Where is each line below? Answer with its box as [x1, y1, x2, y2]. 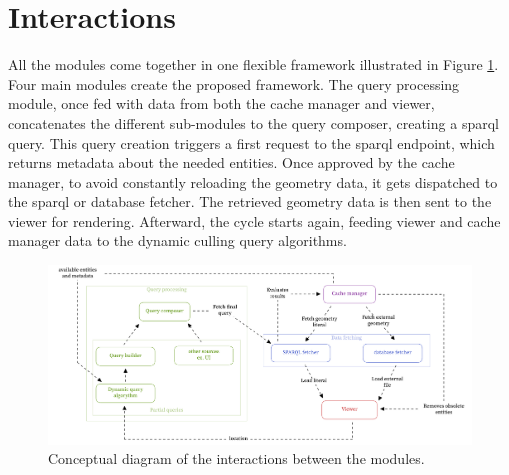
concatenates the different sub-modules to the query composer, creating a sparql [8, 112, 499, 133]
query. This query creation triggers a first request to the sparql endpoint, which [8, 132, 495, 153]
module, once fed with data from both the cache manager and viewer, [8, 93, 435, 114]
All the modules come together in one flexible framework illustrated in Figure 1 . [8, 54, 499, 75]
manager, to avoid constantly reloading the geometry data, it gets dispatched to [8, 171, 498, 192]
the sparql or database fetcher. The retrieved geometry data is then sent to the [8, 191, 492, 212]
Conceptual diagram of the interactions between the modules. [48, 448, 425, 469]
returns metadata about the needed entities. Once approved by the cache [8, 152, 455, 173]
